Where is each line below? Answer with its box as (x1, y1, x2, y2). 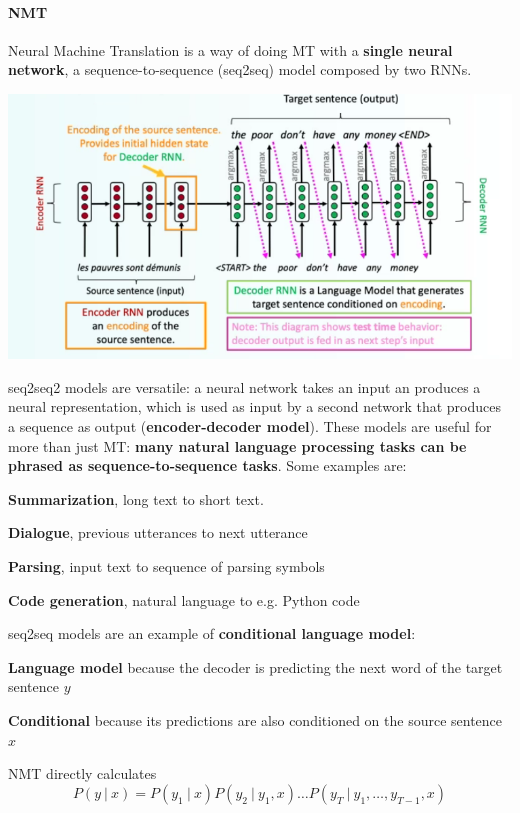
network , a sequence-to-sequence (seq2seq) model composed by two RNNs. (8, 59, 472, 80)
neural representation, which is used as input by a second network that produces (8, 396, 501, 417)
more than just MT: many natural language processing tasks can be (8, 435, 467, 456)
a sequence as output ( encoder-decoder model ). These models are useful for (8, 415, 492, 436)
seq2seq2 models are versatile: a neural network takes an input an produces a (8, 376, 481, 397)
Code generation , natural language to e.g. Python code (8, 589, 360, 610)
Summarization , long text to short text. (8, 488, 264, 509)
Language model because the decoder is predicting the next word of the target (8, 656, 503, 677)
